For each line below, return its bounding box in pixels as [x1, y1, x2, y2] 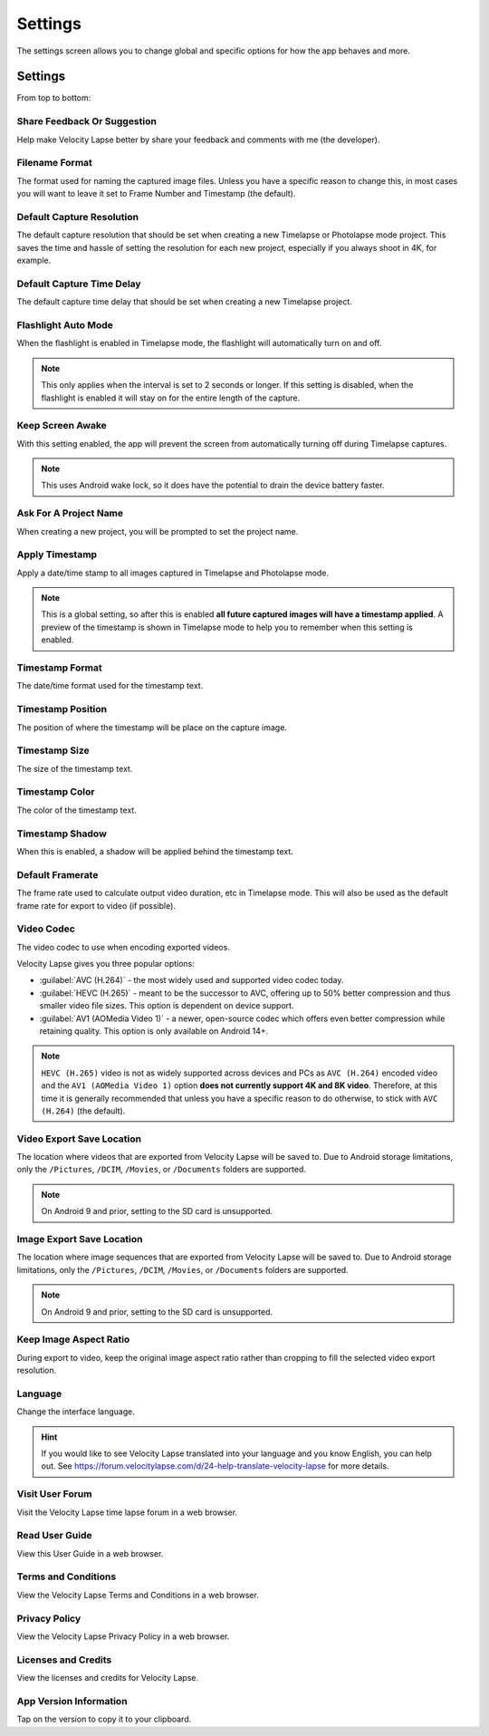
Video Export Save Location [16, 1133, 142, 1145]
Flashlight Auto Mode [16, 318, 113, 331]
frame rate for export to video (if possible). [16, 900, 177, 911]
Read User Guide [16, 1529, 92, 1542]
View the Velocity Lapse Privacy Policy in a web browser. [16, 1631, 230, 1642]
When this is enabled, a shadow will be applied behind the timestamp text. [16, 845, 293, 856]
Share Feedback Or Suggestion [16, 115, 158, 128]
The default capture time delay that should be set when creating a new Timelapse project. [16, 296, 352, 307]
